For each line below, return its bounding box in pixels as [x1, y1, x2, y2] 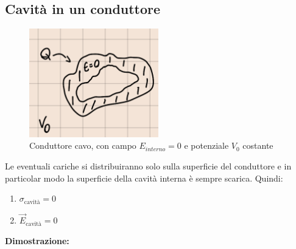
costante [242, 139, 273, 152]
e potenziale [184, 139, 229, 152]
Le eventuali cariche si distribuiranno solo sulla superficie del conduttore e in [5, 160, 292, 172]
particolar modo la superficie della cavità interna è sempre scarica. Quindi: [5, 171, 283, 184]
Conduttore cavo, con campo [29, 139, 136, 152]
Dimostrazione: [5, 234, 69, 247]
